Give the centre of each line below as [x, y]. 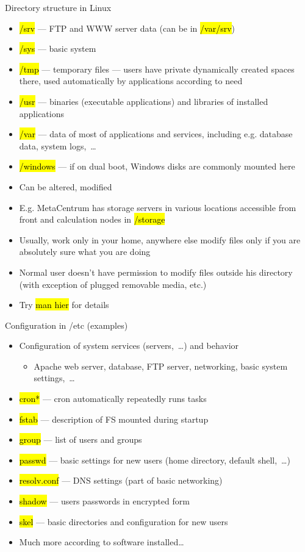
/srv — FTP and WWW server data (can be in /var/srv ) [127, 28]
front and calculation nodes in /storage [92, 219]
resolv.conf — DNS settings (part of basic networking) [121, 480]
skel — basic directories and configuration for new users [124, 521]
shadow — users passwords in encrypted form [104, 501]
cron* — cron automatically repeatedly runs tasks [113, 399]
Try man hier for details [64, 305]
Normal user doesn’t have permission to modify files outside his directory [156, 272]
